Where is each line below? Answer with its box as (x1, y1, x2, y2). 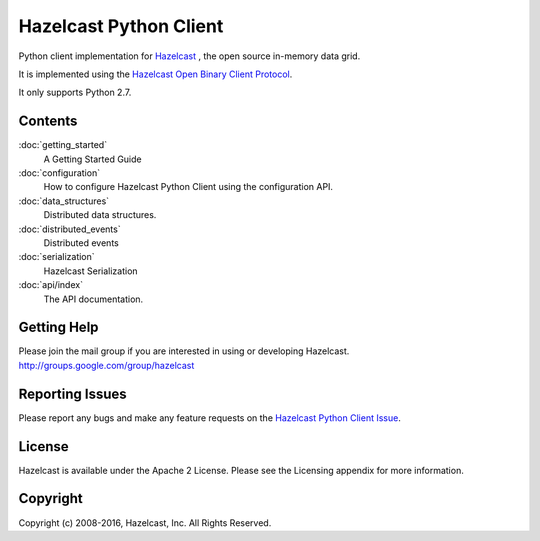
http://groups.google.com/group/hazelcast (18, 359, 195, 371)
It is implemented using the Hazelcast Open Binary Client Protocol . (18, 68, 293, 80)
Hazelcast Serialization (43, 265, 139, 277)
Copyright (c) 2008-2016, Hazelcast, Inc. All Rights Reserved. (18, 516, 272, 529)
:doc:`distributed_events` (18, 223, 121, 235)
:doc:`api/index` (18, 279, 84, 291)
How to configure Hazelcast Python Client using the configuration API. (43, 181, 334, 193)
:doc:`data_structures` (18, 195, 110, 207)
